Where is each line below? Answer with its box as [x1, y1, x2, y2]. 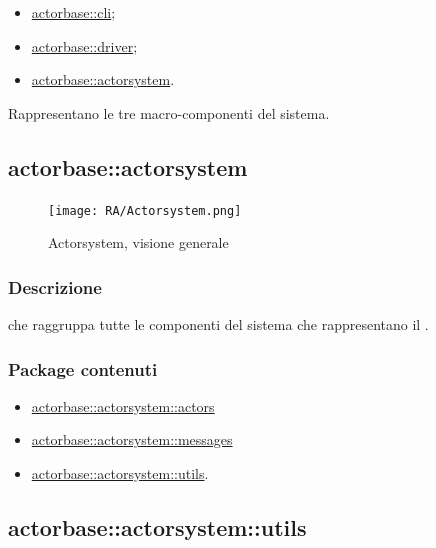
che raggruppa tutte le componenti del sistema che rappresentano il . [8, 314, 429, 335]
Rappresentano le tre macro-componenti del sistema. [8, 102, 330, 123]
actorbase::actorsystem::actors [31, 395, 215, 416]
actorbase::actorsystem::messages [31, 429, 233, 450]
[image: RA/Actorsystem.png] [48, 203, 242, 218]
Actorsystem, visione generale [48, 232, 229, 253]
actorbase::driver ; [31, 35, 138, 56]
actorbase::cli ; [31, 2, 116, 22]
